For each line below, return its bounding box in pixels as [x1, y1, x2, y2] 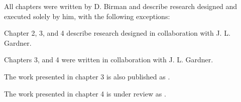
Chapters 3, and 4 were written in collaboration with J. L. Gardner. [4, 54, 213, 65]
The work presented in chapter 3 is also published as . [4, 71, 170, 81]
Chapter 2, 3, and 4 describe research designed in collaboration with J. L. [4, 28, 230, 38]
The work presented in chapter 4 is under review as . [4, 88, 166, 98]
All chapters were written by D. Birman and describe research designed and [4, 1, 237, 11]
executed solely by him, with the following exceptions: [4, 11, 170, 21]
